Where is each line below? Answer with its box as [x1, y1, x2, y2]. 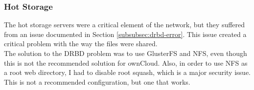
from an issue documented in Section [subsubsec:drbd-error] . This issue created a [4, 29, 247, 39]
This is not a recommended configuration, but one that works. [4, 76, 190, 87]
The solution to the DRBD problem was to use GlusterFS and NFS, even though [4, 48, 247, 58]
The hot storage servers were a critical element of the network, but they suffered [4, 19, 245, 30]
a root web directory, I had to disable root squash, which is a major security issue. [4, 67, 251, 77]
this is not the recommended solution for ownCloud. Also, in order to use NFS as [4, 57, 248, 68]
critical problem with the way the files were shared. [4, 38, 158, 49]
